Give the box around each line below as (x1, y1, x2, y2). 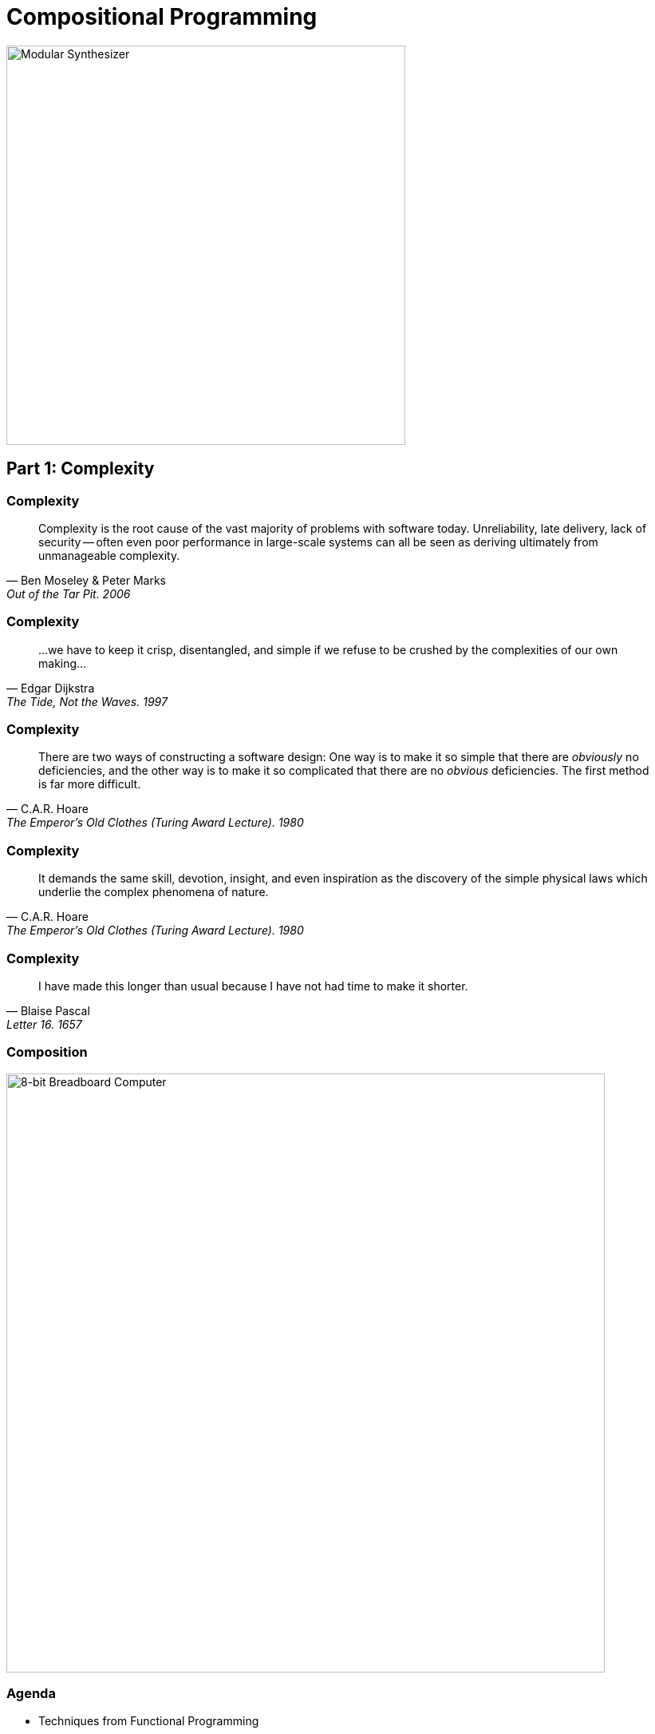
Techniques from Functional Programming (38, 1714, 259, 1728)
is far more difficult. (38, 777, 141, 792)
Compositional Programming (6, 3, 318, 30)
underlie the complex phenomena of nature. (38, 885, 269, 899)
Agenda (6, 1685, 56, 1702)
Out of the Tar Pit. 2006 (6, 586, 131, 601)
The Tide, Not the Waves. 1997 (6, 694, 168, 708)
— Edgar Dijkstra (6, 681, 95, 695)
